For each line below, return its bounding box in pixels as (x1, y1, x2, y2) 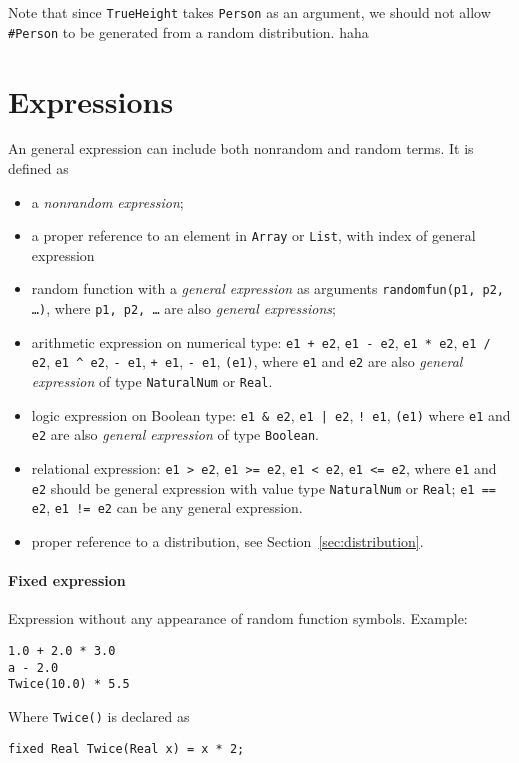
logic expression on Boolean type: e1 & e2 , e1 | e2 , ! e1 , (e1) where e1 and (31, 404, 511, 425)
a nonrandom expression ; (31, 191, 184, 212)
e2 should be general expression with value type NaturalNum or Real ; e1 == (31, 477, 496, 498)
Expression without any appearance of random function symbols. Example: (8, 608, 468, 629)
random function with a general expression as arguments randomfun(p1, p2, (31, 278, 504, 299)
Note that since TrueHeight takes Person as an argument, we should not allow (8, 2, 491, 22)
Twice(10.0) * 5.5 (8, 677, 130, 692)
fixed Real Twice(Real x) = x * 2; (8, 741, 245, 756)
